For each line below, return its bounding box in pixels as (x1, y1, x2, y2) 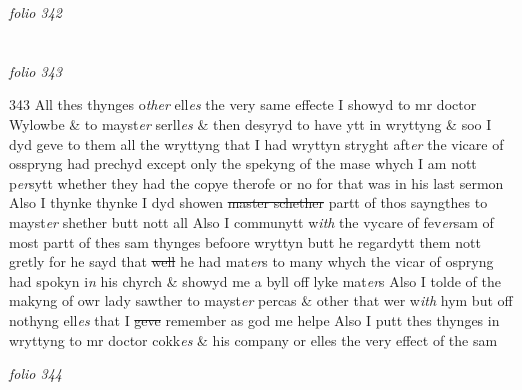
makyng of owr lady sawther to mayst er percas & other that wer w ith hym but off (9, 290, 513, 311)
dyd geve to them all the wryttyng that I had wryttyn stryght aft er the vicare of (9, 133, 504, 154)
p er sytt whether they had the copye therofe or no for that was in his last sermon (9, 172, 504, 193)
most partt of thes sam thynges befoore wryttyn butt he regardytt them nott (9, 231, 481, 252)
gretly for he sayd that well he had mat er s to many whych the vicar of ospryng (9, 251, 494, 272)
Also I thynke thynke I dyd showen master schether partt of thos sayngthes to (9, 192, 488, 213)
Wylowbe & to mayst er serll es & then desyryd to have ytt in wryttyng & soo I (9, 113, 492, 134)
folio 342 (9, 2, 62, 22)
